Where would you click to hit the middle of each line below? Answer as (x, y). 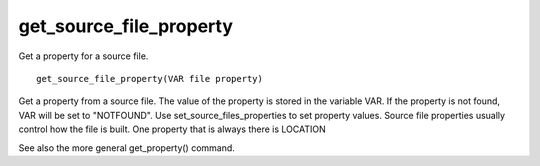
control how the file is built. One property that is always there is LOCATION (172, 129)
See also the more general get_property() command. (126, 147)
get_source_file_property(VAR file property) (150, 78)
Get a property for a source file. (83, 56)
